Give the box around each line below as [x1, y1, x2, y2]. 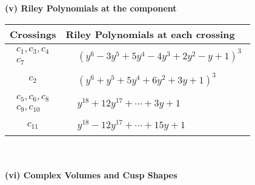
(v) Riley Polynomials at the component [5, 2, 177, 14]
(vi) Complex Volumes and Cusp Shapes [5, 168, 177, 181]
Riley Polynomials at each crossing [65, 27, 235, 41]
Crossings [10, 27, 56, 41]
